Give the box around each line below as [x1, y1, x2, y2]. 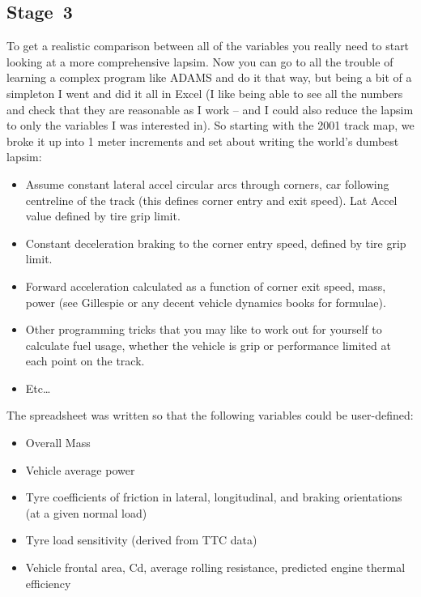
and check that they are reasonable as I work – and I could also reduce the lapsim [6, 100, 414, 117]
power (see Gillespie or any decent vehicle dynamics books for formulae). [25, 293, 386, 310]
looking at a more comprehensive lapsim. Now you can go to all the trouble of [6, 53, 393, 70]
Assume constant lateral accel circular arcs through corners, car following [25, 175, 389, 192]
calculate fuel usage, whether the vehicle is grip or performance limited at [25, 336, 391, 353]
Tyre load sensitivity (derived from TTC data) [25, 531, 257, 548]
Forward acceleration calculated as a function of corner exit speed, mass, [25, 277, 386, 294]
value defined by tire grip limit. [25, 207, 181, 224]
